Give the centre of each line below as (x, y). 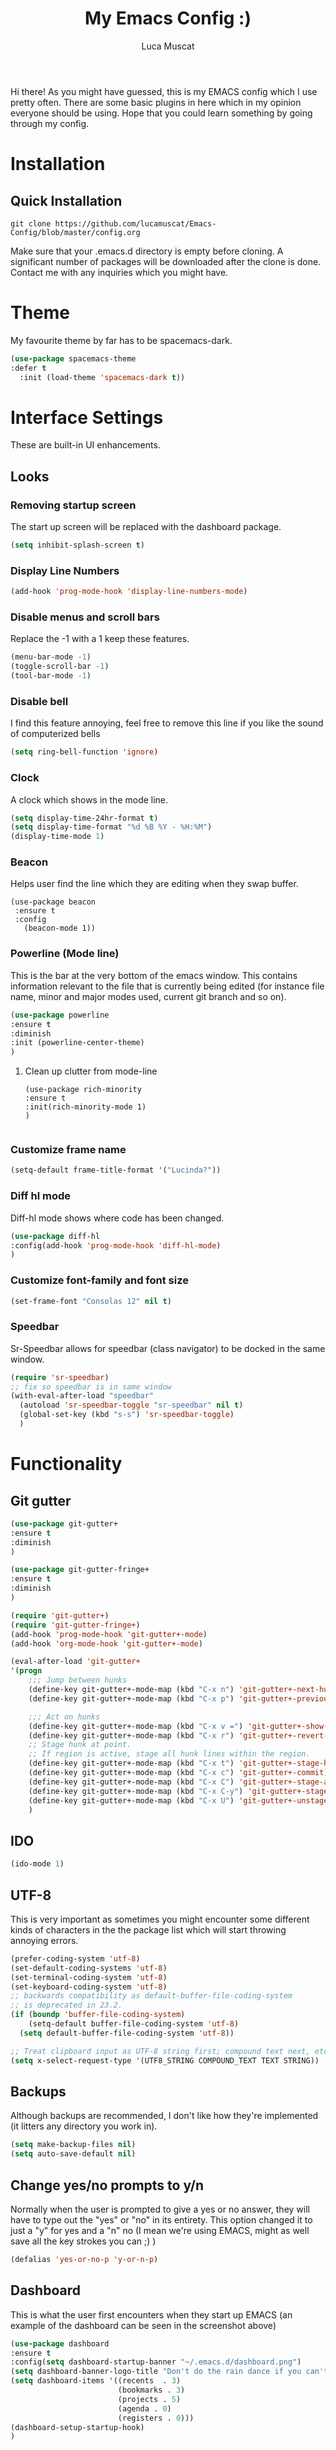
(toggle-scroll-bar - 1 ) (60, 667)
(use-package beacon (53, 902)
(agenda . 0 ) (144, 2408)
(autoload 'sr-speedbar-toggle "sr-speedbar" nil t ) (131, 1405)
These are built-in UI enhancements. (85, 445)
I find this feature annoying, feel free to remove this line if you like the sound (167, 723)
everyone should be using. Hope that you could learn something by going (161, 113)
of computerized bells (55, 734)
